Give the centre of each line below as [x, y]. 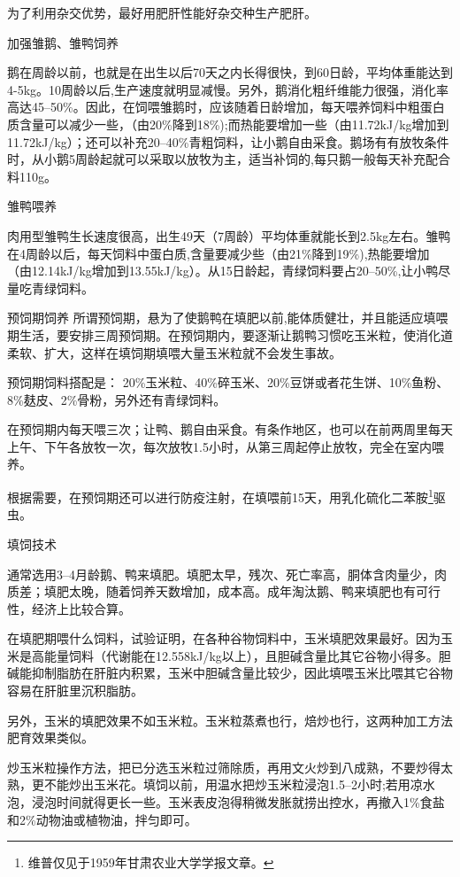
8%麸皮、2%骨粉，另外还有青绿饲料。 [117, 399]
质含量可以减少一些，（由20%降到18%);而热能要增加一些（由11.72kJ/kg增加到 [228, 124]
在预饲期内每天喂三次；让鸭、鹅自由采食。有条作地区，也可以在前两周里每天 [230, 429]
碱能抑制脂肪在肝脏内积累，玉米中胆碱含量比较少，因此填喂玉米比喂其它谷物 [230, 673]
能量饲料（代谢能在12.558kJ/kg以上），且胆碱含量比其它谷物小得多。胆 [247, 655]
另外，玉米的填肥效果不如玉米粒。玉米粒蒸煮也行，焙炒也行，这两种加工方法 [230, 720]
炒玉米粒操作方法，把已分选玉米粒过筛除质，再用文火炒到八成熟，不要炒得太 [230, 767]
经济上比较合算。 [81, 608]
